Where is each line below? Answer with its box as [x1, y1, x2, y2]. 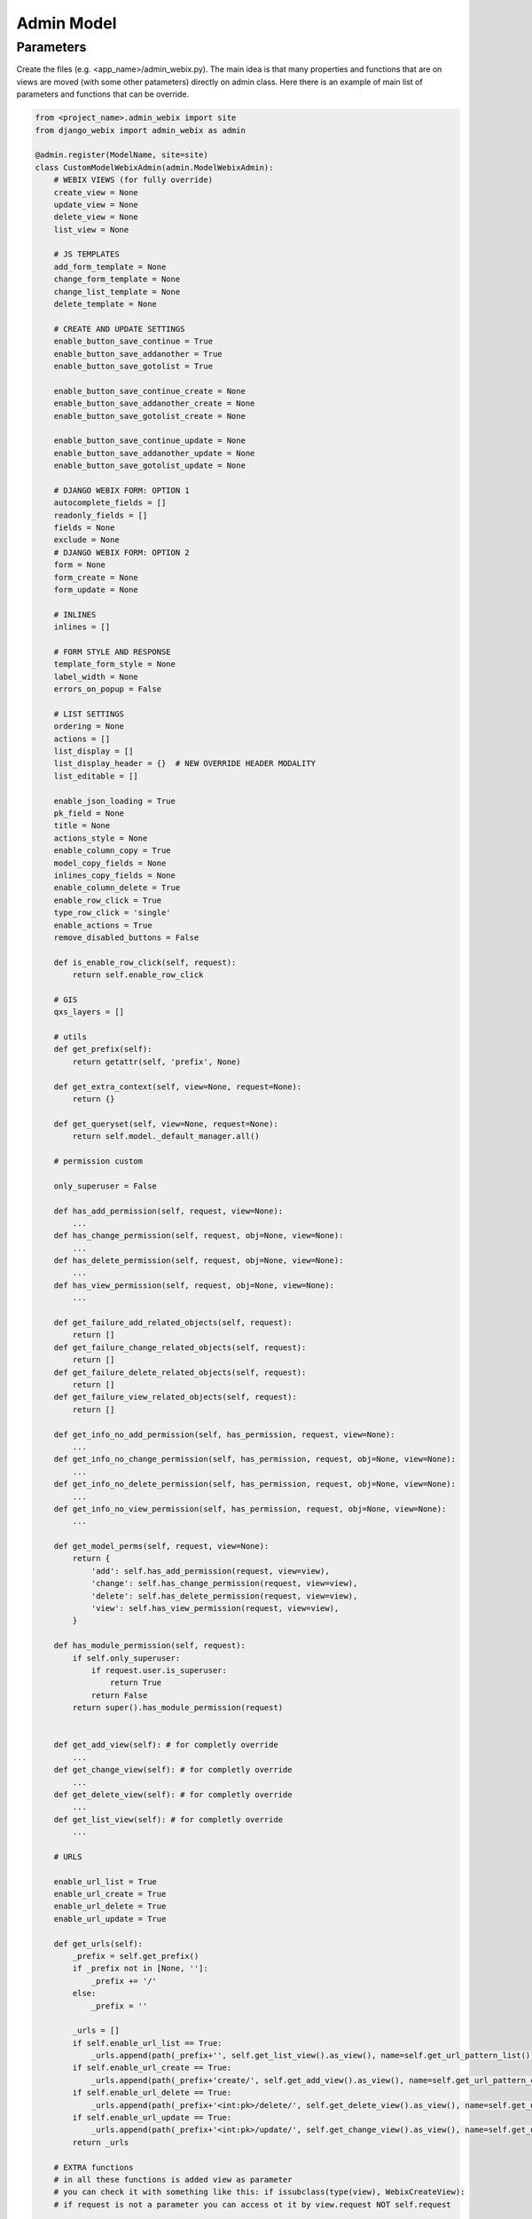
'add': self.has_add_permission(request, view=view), [90, 1566, 330, 1575]
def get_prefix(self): [53, 1044, 153, 1054]
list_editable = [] [53, 770, 139, 781]
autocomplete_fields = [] [53, 498, 167, 508]
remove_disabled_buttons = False [53, 932, 199, 943]
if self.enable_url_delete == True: [72, 2088, 232, 2098]
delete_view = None [53, 212, 139, 222]
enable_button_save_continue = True [53, 336, 213, 346]
